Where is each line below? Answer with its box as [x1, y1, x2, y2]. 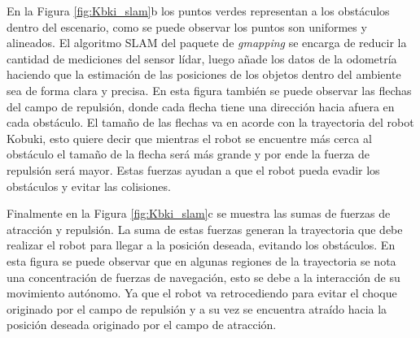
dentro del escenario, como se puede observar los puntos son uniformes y [7, 18, 367, 35]
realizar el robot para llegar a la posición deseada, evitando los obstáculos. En [7, 236, 396, 253]
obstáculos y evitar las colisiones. [7, 177, 171, 194]
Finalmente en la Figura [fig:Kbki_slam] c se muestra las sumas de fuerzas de [7, 205, 391, 222]
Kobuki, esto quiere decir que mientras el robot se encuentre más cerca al [7, 129, 372, 146]
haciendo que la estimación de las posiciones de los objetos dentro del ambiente [7, 66, 401, 83]
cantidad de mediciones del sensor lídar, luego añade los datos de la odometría [7, 50, 397, 67]
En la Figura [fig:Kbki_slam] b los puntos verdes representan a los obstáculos [7, 2, 390, 19]
